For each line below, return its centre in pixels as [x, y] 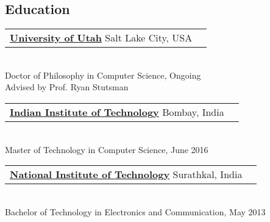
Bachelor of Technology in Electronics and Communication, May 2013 [135, 211]
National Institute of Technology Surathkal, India [126, 174]
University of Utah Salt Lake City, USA [101, 38]
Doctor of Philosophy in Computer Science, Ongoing [103, 75]
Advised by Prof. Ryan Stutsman [67, 87]
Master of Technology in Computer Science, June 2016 [107, 149]
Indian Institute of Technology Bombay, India [117, 112]
